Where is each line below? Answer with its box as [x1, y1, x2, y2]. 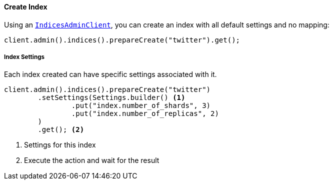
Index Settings [4, 53, 45, 60]
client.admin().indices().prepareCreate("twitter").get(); [4, 35, 240, 44]
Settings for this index [24, 140, 96, 149]
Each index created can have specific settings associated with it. [4, 70, 217, 79]
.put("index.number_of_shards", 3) [71, 101, 211, 110]
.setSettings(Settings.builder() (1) [37, 93, 185, 102]
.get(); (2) [37, 125, 84, 134]
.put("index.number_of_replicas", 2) [71, 109, 219, 118]
